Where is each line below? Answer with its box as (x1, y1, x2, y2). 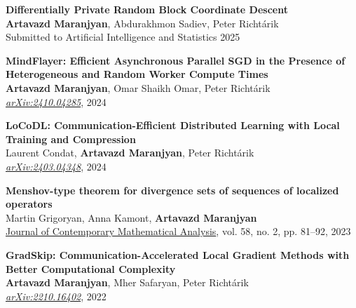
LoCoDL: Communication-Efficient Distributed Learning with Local (6, 118, 340, 133)
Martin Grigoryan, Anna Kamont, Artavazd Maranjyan (6, 210, 257, 225)
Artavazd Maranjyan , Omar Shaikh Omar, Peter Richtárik (6, 80, 271, 95)
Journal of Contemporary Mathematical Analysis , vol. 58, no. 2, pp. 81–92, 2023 (6, 224, 351, 239)
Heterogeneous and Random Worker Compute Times (6, 67, 268, 81)
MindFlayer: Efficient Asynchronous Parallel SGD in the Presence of (6, 53, 345, 67)
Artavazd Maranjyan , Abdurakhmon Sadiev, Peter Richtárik (6, 15, 279, 30)
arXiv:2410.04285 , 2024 (6, 94, 107, 109)
